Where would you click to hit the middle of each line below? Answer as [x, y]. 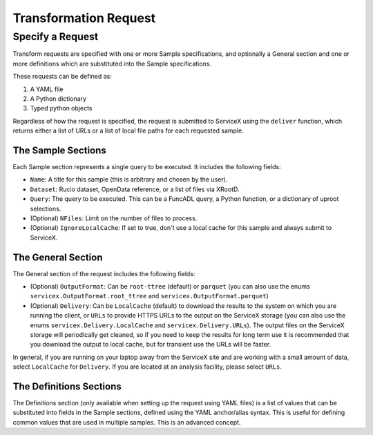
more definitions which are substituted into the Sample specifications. [112, 64]
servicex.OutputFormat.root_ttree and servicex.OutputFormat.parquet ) [149, 296]
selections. [46, 209]
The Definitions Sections [67, 386]
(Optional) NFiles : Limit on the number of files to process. [114, 218]
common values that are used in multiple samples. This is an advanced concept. [127, 422]
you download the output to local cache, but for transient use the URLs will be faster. [151, 345]
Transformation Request [84, 18]
